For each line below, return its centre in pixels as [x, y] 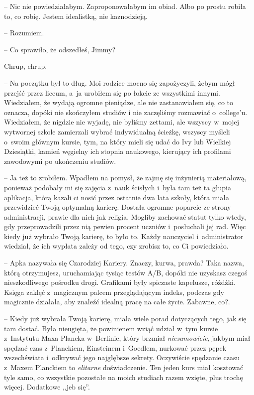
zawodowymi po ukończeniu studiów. [60, 161]
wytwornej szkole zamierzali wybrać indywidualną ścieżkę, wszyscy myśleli [117, 131]
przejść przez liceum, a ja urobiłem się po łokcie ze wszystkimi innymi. [112, 92]
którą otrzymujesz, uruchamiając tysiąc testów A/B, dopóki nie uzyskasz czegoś [126, 272]
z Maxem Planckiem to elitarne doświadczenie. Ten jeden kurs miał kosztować [124, 367]
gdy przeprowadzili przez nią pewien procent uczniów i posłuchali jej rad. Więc [125, 226]
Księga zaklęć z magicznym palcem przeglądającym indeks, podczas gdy [114, 292]
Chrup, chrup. [26, 66]
